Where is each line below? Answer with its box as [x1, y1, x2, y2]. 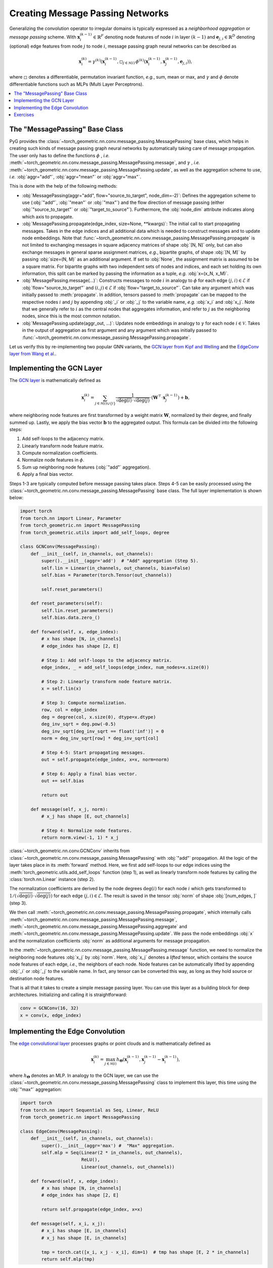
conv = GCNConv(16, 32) [20, 1005, 79, 1011]
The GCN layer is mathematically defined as [9, 377, 101, 383]
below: [9, 495, 24, 501]
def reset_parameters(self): [30, 601, 103, 606]
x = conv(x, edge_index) [20, 1012, 82, 1018]
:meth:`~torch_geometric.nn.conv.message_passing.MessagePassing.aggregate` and [9, 923, 187, 929]
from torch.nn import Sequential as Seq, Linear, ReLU [20, 1107, 159, 1113]
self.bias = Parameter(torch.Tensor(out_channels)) [41, 572, 172, 578]
